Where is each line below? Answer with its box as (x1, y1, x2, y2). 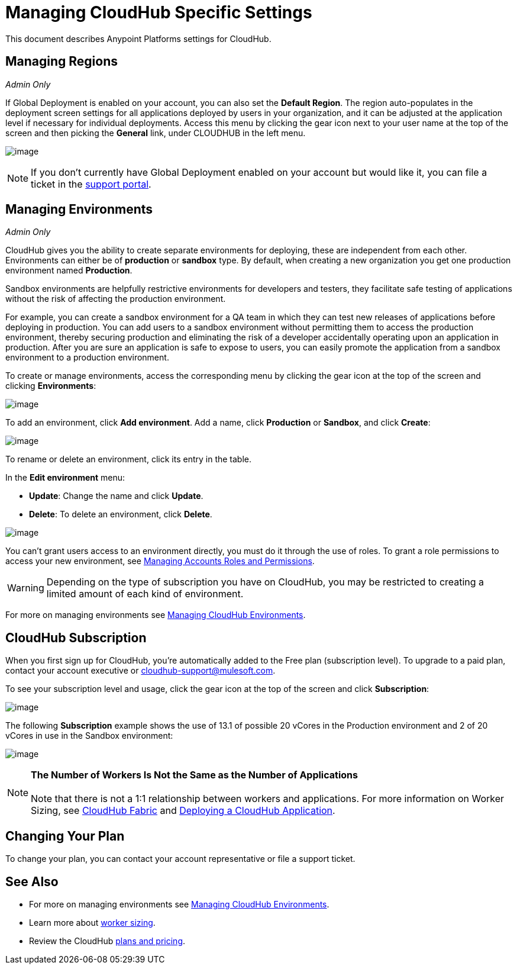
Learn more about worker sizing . (29, 917, 156, 928)
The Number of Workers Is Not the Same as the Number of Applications (31, 769, 358, 781)
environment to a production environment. (5, 352, 169, 363)
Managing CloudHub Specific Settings (5, 2, 312, 22)
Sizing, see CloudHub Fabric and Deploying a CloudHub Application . (31, 804, 335, 817)
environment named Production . (5, 265, 133, 276)
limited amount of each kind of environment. (46, 588, 244, 600)
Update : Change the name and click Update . (29, 491, 203, 501)
